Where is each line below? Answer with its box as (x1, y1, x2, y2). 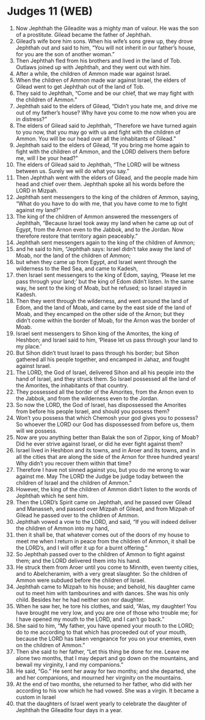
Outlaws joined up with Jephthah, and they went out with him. (15, 63, 171, 71)
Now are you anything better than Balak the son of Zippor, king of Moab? (15, 433, 199, 441)
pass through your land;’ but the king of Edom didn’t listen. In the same (15, 277, 194, 285)
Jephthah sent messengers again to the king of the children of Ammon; (15, 238, 195, 246)
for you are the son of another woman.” (15, 50, 115, 57)
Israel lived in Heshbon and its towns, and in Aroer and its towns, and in (15, 446, 196, 454)
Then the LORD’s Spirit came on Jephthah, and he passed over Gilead (15, 498, 192, 505)
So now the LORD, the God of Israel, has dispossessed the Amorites (15, 401, 187, 408)
